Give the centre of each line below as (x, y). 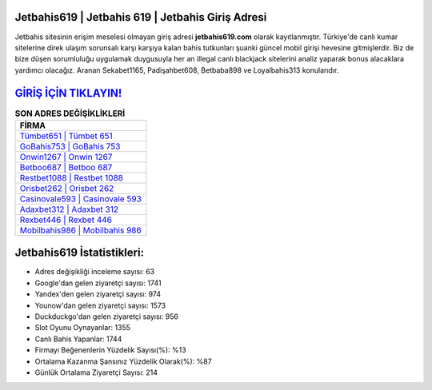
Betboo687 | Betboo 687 (66, 167)
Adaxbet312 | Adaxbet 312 (69, 209)
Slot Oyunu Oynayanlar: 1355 (83, 328)
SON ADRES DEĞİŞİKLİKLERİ (70, 113)
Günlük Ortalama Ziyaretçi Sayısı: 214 (96, 372)
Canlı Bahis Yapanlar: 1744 (78, 339)
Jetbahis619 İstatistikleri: (79, 253)
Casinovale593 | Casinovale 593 (80, 198)
